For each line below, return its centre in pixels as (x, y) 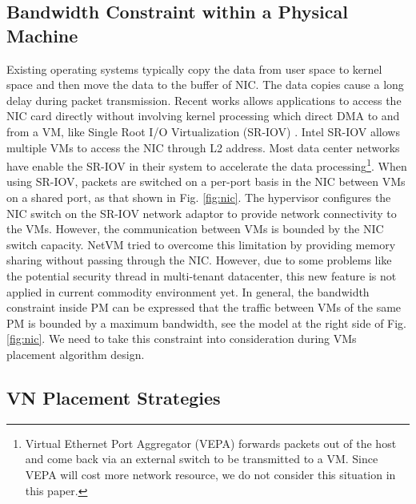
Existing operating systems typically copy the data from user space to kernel (194, 69)
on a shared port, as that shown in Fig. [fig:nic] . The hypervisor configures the (199, 197)
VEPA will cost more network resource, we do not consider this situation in (210, 474)
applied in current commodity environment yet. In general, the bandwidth (188, 291)
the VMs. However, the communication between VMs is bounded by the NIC (195, 229)
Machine (42, 35)
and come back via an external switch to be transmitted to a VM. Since (202, 459)
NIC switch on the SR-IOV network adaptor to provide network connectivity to (202, 213)
